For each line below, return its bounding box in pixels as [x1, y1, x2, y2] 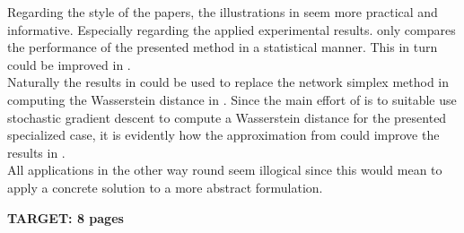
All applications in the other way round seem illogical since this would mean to [7, 160, 442, 179]
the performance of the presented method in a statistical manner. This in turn [7, 38, 438, 56]
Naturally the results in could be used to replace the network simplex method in [7, 73, 450, 91]
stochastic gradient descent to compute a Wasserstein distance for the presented [7, 108, 447, 126]
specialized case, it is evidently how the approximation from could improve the [7, 125, 440, 144]
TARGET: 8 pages [7, 208, 124, 227]
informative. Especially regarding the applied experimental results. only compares [7, 20, 456, 39]
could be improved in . [7, 55, 131, 73]
